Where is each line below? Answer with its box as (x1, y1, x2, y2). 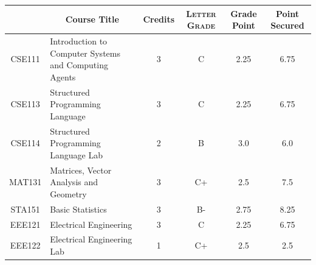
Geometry (50, 187, 87, 200)
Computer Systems (50, 46, 120, 59)
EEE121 (10, 217, 41, 230)
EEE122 (10, 239, 41, 252)
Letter (186, 7, 216, 19)
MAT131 (9, 175, 42, 188)
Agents (50, 70, 76, 83)
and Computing (50, 58, 108, 71)
